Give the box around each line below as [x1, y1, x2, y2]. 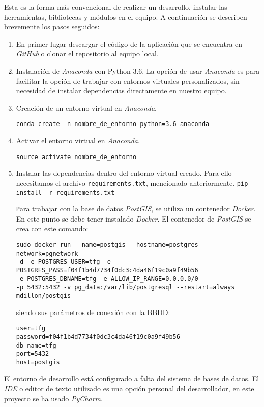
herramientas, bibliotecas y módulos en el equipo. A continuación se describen [4, 11, 247, 22]
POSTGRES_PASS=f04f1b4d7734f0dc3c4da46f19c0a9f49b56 [16, 266, 198, 274]
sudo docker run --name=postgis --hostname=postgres [16, 241, 198, 248]
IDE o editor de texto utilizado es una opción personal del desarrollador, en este [4, 383, 254, 394]
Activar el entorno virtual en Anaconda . [16, 135, 140, 145]
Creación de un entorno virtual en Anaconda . [16, 102, 157, 113]
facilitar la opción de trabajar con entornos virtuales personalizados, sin [16, 75, 240, 86]
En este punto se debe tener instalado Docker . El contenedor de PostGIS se [16, 213, 251, 224]
